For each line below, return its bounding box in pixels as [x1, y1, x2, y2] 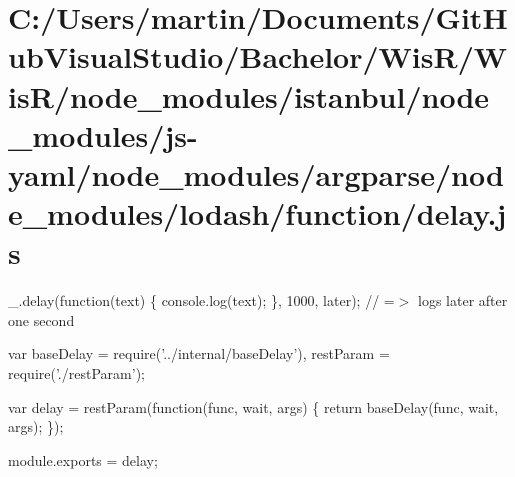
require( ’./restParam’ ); [8, 363, 145, 384]
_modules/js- [8, 114, 198, 155]
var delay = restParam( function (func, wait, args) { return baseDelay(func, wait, [8, 396, 499, 417]
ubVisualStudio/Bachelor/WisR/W [8, 36, 508, 77]
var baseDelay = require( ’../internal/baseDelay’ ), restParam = [8, 343, 390, 364]
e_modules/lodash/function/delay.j [8, 193, 507, 234]
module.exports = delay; [8, 449, 158, 470]
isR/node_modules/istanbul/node [8, 75, 490, 116]
